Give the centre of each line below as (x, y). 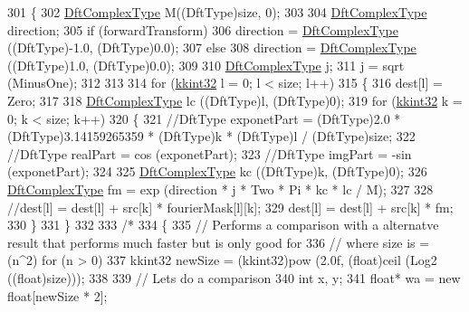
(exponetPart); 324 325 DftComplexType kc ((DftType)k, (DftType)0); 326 (217, 171)
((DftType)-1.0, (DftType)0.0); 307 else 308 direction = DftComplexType (212, 47)
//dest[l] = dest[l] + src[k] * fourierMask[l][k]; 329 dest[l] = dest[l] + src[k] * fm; (230, 207)
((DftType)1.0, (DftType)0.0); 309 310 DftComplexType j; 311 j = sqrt (206, 65)
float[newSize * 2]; (57, 295)
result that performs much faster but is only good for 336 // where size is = (219, 242)
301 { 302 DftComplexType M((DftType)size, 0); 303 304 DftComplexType (217, 12)
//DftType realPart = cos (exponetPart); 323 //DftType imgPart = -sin (210, 153)
